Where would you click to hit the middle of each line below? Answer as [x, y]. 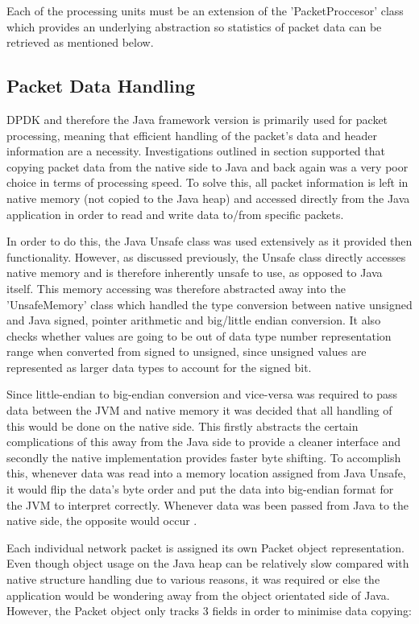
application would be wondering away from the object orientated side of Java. [198, 595]
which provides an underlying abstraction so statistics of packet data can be [194, 26]
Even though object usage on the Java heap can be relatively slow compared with [208, 563]
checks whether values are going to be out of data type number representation [199, 335]
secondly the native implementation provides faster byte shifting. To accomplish [204, 457]
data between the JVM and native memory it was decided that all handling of [199, 410]
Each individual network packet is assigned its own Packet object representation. [205, 547]
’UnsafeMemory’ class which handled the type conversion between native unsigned [209, 304]
